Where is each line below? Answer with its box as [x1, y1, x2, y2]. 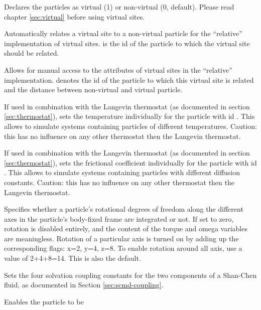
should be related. [4, 48, 59, 58]
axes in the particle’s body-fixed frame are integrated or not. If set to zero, [4, 213, 234, 224]
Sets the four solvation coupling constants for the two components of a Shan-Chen [4, 269, 257, 280]
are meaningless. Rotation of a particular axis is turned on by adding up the [4, 233, 239, 243]
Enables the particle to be [4, 296, 84, 306]
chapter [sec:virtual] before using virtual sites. [4, 11, 145, 22]
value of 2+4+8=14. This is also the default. [4, 253, 141, 263]
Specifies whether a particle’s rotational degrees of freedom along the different [4, 204, 243, 214]
